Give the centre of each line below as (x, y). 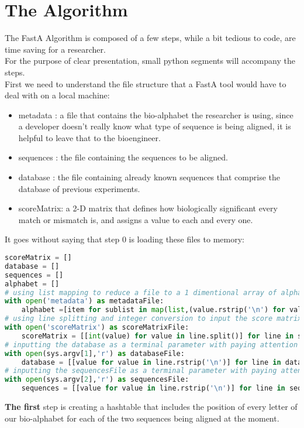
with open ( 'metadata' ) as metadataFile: (84, 301)
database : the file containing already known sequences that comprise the (149, 177)
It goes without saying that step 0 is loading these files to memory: (125, 239)
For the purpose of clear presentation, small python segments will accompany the (150, 61)
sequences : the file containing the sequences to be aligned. (123, 157)
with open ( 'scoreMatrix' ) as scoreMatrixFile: (97, 328)
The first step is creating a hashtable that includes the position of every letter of (151, 407)
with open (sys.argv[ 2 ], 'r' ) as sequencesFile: (97, 380)
